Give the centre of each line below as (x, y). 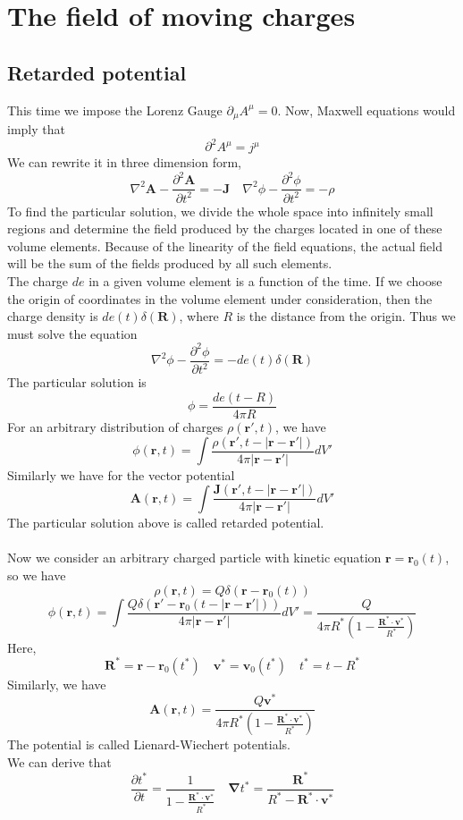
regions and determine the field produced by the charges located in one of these (225, 228)
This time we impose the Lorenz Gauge (115, 110)
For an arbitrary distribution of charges (115, 426)
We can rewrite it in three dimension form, (124, 162)
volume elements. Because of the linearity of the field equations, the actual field (225, 245)
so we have (37, 575)
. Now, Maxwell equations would (366, 110)
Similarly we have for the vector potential (121, 474)
